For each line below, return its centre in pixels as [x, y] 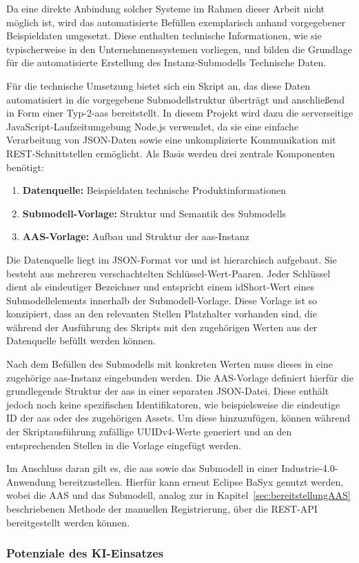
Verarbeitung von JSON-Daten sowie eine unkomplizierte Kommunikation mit [171, 140]
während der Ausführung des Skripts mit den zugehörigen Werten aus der [162, 327]
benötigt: [25, 167]
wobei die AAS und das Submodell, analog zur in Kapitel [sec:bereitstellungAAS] [178, 495]
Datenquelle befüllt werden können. [81, 340]
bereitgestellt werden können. [68, 522]
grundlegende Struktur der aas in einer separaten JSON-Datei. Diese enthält [168, 391]
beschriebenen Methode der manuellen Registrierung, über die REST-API [162, 508]
